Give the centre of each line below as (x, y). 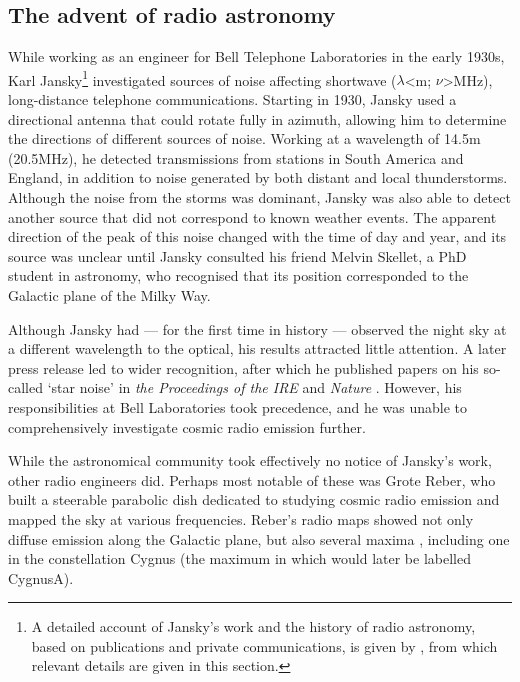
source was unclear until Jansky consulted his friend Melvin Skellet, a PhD (237, 255)
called (25, 387)
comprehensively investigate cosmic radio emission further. (187, 426)
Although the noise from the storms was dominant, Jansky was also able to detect (259, 197)
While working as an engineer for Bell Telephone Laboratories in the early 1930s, (256, 56)
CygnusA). (41, 577)
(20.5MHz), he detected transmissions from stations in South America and (236, 157)
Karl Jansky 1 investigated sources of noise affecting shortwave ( (202, 78)
